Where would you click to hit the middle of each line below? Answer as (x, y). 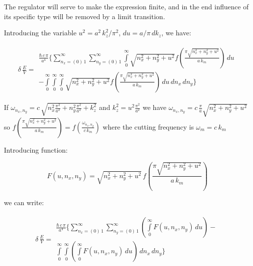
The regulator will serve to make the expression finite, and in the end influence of (126, 6)
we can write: (24, 202)
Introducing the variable (40, 33)
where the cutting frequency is (148, 126)
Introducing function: (36, 149)
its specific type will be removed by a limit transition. (85, 16)
